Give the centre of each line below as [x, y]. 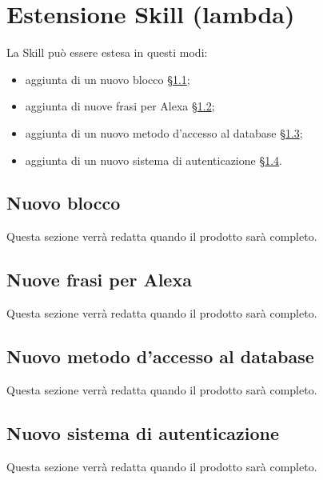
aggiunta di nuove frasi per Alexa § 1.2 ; [120, 106]
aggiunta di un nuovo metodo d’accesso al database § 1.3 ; [164, 132]
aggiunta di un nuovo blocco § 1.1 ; [108, 79]
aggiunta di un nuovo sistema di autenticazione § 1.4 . [154, 160]
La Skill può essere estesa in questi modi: [107, 52]
